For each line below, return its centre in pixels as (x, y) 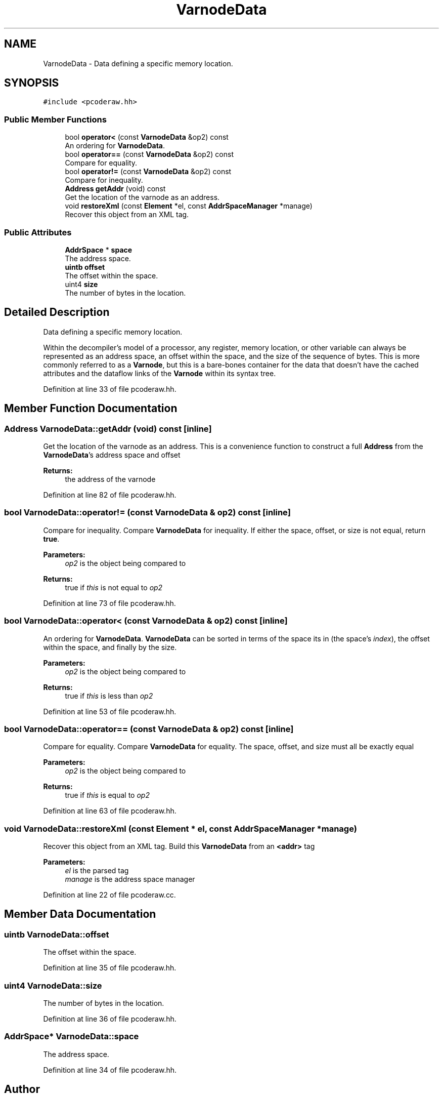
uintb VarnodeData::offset (57, 934)
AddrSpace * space (99, 250)
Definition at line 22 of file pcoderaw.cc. (109, 895)
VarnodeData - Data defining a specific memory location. (138, 63)
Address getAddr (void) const (115, 189)
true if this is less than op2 (109, 696)
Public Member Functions (55, 119)
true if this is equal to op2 (107, 795)
